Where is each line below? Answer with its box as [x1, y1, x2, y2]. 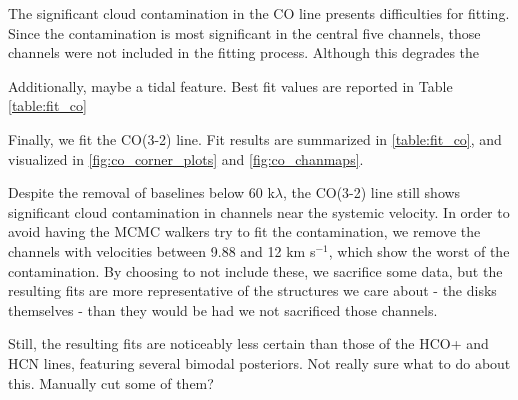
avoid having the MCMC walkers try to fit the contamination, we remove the [8, 221, 481, 242]
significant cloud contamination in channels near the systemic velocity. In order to [8, 201, 510, 222]
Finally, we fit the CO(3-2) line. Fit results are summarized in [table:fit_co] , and [8, 128, 502, 149]
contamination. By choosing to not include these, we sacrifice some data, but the [8, 260, 503, 281]
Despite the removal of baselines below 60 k [8, 182, 275, 203]
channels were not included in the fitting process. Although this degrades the [8, 42, 480, 63]
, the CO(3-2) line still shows [282, 182, 461, 203]
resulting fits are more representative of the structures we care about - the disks [8, 280, 497, 301]
